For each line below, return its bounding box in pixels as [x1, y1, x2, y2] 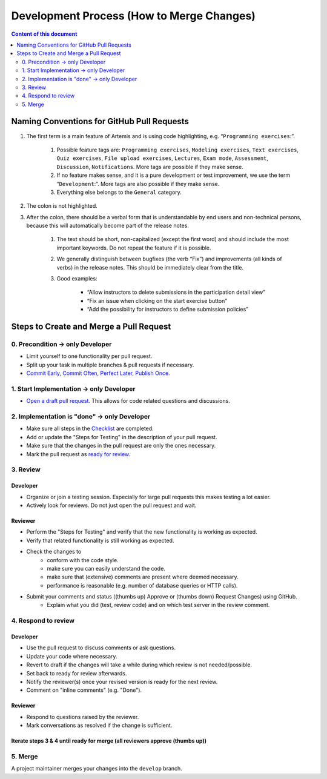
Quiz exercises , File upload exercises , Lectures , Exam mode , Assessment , [56, 154, 269, 162]
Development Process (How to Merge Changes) [11, 9, 256, 22]
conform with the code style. [47, 556, 119, 563]
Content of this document [11, 30, 78, 38]
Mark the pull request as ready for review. [26, 450, 131, 457]
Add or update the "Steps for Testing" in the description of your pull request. [26, 433, 217, 440]
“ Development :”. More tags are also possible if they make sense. [56, 180, 220, 187]
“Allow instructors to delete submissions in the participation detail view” [87, 288, 266, 296]
